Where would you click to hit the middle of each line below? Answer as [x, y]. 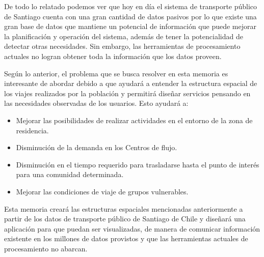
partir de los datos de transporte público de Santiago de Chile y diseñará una [125, 219]
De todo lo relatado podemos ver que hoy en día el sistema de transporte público [131, 6]
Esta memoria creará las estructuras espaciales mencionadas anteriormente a [124, 208]
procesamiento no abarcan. [46, 248]
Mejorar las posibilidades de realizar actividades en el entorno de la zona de [134, 120]
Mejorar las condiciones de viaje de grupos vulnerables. [102, 191]
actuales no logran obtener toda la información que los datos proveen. [113, 56]
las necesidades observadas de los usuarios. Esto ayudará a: [96, 103]
